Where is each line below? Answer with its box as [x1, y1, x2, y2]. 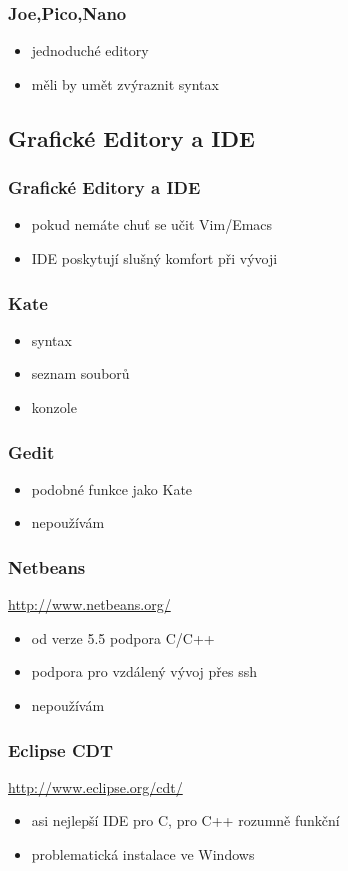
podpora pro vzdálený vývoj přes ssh [31, 661, 257, 682]
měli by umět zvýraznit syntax [31, 73, 219, 94]
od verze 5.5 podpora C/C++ [31, 627, 215, 648]
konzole [31, 397, 77, 417]
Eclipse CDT [8, 737, 114, 762]
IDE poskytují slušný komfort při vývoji [31, 248, 278, 268]
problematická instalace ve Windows [31, 844, 255, 864]
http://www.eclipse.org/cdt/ [8, 776, 183, 797]
